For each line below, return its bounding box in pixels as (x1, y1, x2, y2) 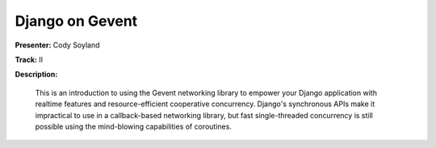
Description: (15, 69, 58, 80)
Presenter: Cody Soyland (15, 40, 100, 50)
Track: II (15, 55, 44, 64)
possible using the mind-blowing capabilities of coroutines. (35, 121, 232, 131)
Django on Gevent (15, 12, 138, 30)
